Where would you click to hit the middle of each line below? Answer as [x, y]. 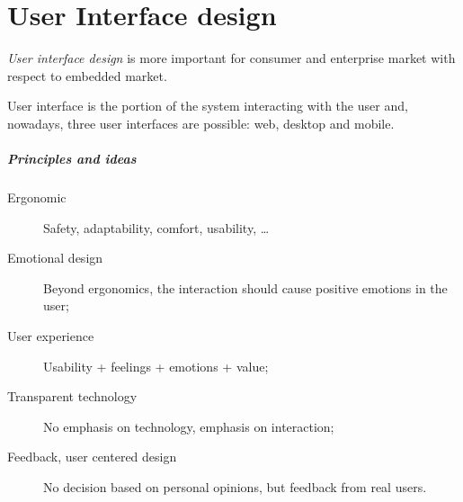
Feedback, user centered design [92, 457]
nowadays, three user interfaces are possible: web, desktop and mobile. [201, 123]
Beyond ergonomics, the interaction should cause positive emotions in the [245, 287]
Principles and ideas [72, 159]
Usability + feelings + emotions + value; [156, 366]
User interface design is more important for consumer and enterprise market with [231, 58]
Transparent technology [72, 396]
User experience [51, 336]
